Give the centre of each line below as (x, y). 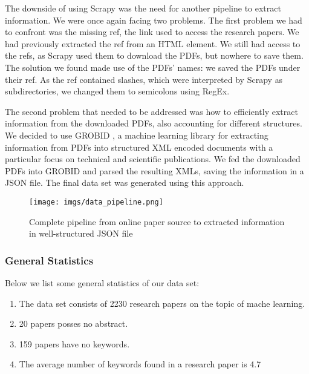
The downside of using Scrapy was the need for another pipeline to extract (143, 8)
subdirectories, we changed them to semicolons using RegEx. (117, 91)
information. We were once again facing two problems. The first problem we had (154, 20)
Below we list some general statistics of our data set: (102, 282)
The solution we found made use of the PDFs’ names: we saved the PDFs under (153, 67)
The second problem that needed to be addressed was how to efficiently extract (151, 111)
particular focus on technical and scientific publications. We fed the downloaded (153, 159)
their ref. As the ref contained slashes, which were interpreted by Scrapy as (144, 79)
